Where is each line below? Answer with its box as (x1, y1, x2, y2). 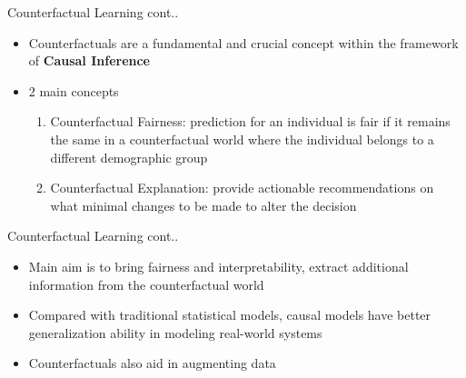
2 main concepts (28, 81, 119, 100)
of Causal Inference (28, 51, 150, 70)
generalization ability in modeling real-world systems (28, 323, 322, 342)
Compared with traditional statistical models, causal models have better (28, 305, 431, 324)
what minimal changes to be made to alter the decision (50, 195, 357, 214)
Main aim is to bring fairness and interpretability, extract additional (28, 256, 409, 275)
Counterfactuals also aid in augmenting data (28, 353, 276, 373)
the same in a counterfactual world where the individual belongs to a (50, 129, 434, 148)
